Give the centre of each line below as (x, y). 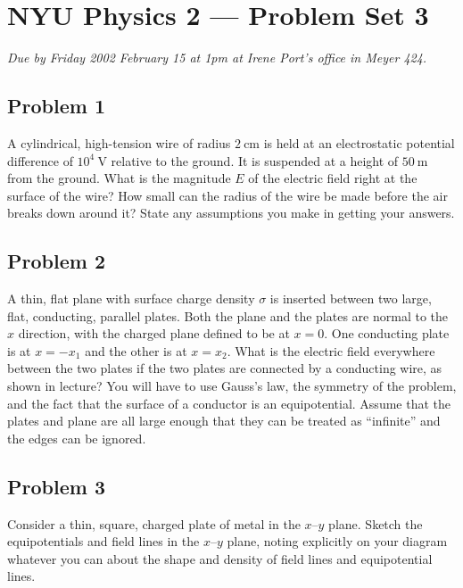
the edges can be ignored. (77, 438)
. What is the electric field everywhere (331, 350)
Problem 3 (56, 486)
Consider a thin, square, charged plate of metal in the (154, 523)
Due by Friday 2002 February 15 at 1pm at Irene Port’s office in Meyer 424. (217, 58)
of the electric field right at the (333, 178)
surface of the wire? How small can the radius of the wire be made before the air (227, 195)
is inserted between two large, (351, 298)
